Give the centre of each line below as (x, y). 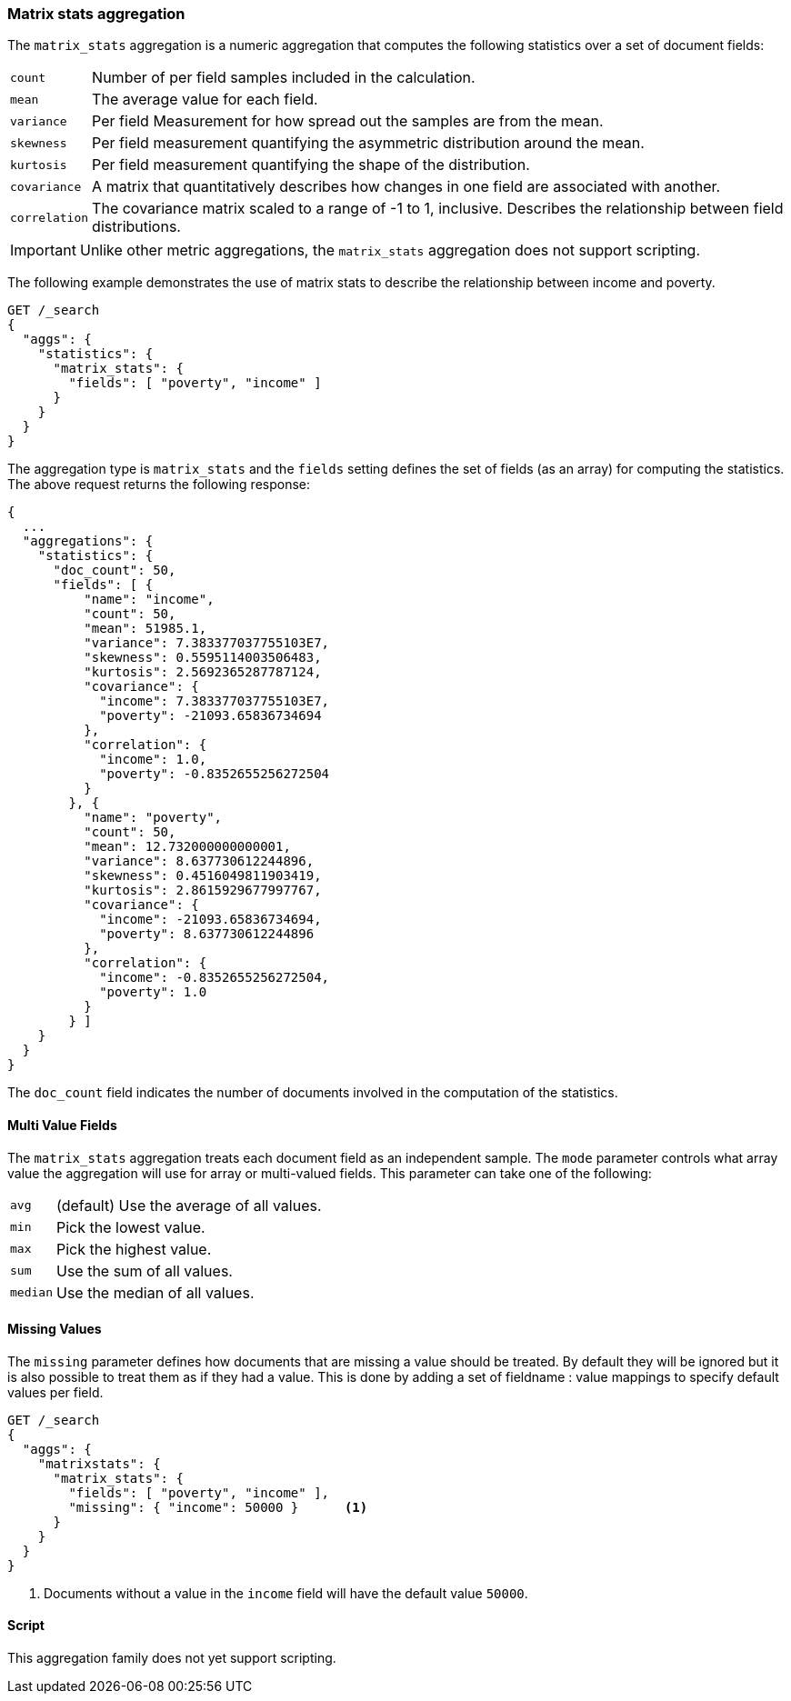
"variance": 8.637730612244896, (199, 861)
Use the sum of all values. (144, 1271)
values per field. (55, 1392)
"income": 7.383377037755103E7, (215, 701)
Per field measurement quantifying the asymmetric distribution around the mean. (368, 143)
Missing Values (55, 1329)
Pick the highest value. (134, 1249)
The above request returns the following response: (159, 485)
